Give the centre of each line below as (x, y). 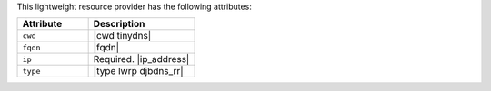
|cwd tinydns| (122, 36)
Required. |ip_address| (141, 59)
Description (119, 24)
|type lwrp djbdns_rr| (138, 71)
